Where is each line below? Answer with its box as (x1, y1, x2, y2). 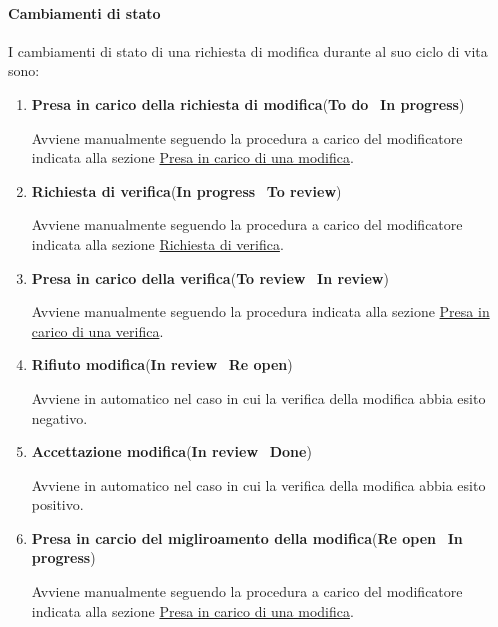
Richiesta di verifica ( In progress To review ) (31, 180, 342, 201)
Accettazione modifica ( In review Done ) (31, 441, 312, 462)
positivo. (31, 494, 84, 515)
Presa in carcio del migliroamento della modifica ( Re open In (31, 527, 463, 548)
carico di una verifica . (31, 320, 164, 341)
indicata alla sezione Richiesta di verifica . (31, 233, 284, 254)
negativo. (31, 407, 88, 428)
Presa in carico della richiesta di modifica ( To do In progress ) (31, 93, 465, 114)
